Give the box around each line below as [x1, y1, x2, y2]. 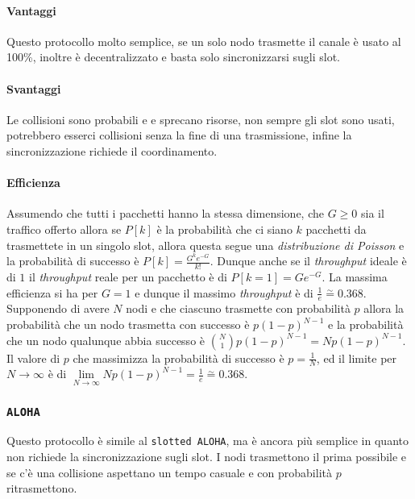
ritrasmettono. [6, 480, 77, 497]
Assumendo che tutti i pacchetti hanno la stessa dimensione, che [6, 205, 324, 222]
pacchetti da [305, 220, 367, 237]
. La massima [322, 268, 388, 285]
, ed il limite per [316, 349, 397, 366]
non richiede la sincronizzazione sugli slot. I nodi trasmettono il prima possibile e [6, 448, 407, 465]
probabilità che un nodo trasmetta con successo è [6, 316, 250, 333]
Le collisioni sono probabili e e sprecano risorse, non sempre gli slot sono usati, [6, 110, 395, 127]
